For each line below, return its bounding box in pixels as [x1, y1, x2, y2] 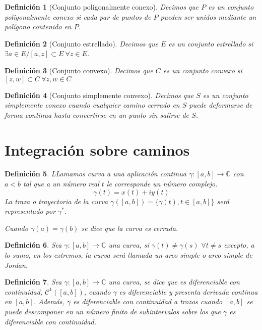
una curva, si [108, 240, 149, 250]
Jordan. [5, 259, 28, 270]
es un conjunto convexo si [163, 65, 242, 75]
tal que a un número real [23, 178, 99, 189]
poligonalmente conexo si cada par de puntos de [5, 11, 151, 22]
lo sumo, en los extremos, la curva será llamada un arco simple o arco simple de [5, 250, 252, 260]
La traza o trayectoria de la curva [5, 196, 108, 206]
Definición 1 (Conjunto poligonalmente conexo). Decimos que [5, 2, 199, 12]
